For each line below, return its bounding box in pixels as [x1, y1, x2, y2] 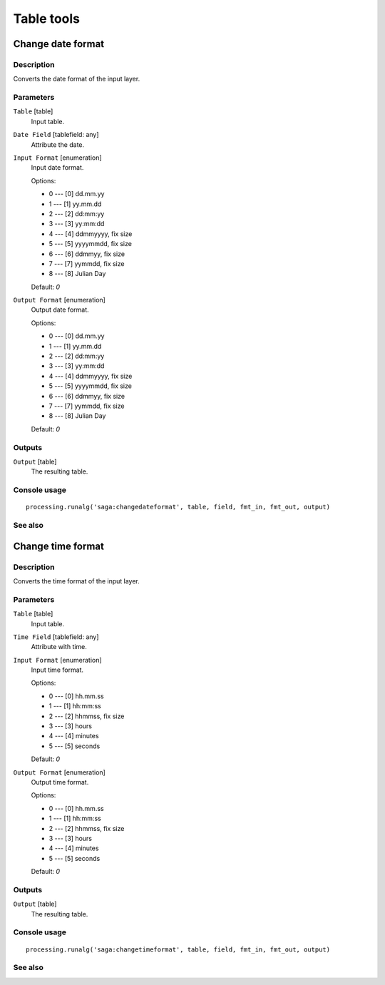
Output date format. [31, 305, 89, 314]
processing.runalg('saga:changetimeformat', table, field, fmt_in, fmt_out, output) [26, 945, 331, 954]
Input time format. [31, 665, 84, 674]
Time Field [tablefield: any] [13, 632, 99, 641]
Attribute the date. [31, 140, 85, 149]
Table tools [13, 11, 81, 26]
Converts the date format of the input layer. [13, 75, 140, 83]
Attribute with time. [31, 643, 87, 651]
